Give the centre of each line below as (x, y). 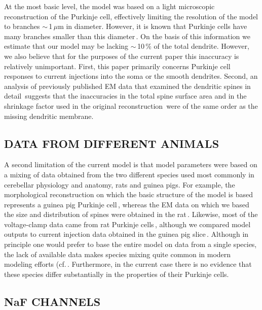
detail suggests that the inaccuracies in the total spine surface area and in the (125, 96)
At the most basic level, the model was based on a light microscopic (109, 6)
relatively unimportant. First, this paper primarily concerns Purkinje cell (117, 66)
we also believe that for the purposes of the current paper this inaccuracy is (122, 56)
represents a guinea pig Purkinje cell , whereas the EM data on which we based (127, 204)
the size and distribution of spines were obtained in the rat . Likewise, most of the (131, 214)
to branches (22, 26)
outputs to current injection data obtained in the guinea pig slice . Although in (126, 234)
